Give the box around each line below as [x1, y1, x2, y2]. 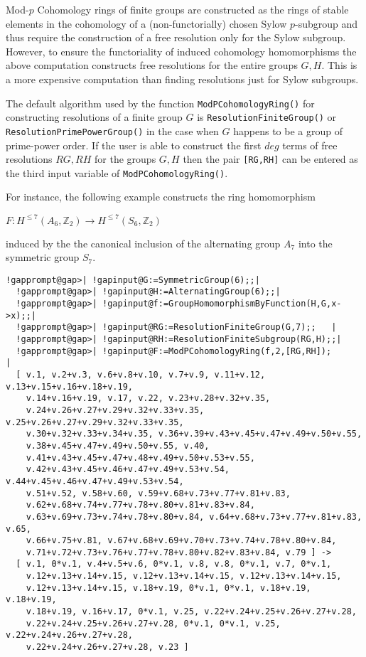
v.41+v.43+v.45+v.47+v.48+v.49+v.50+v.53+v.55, [26, 452, 255, 463]
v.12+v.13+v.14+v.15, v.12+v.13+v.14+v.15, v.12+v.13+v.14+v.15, [26, 571, 342, 582]
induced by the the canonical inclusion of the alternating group [6, 235, 281, 250]
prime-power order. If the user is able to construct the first [6, 137, 262, 152]
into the [298, 235, 333, 250]
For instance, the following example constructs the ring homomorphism [6, 189, 316, 204]
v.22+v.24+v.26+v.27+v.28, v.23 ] [26, 642, 189, 653]
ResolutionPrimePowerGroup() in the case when [6, 123, 219, 138]
